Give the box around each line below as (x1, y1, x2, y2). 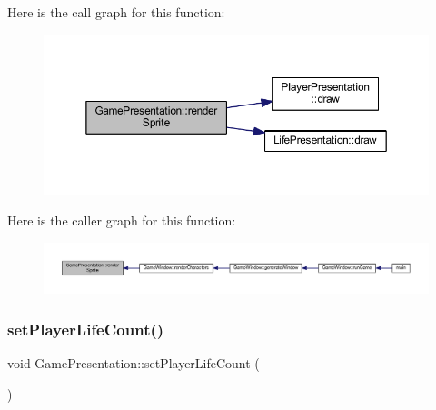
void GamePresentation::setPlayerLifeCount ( (7, 354, 260, 373)
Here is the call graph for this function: (7, 3, 225, 21)
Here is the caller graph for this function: (7, 211, 236, 230)
